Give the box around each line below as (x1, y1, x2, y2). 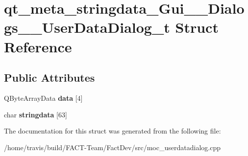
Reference (4, 36, 72, 56)
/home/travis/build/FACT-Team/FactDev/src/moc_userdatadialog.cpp (4, 142, 221, 152)
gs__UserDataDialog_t (4, 17, 170, 37)
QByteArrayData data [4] (4, 92, 83, 103)
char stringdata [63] (4, 109, 67, 119)
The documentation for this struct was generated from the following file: (4, 126, 221, 136)
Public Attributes (4, 70, 95, 85)
